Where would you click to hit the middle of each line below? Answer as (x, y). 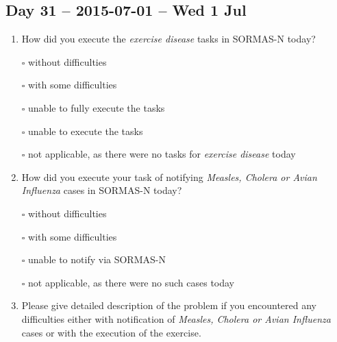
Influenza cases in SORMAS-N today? (102, 190)
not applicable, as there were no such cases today (132, 282)
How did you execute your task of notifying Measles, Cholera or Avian (169, 176)
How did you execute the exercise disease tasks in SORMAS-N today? (168, 39)
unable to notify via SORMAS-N (97, 259)
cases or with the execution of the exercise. (111, 332)
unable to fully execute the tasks (97, 107)
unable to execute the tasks (86, 131)
